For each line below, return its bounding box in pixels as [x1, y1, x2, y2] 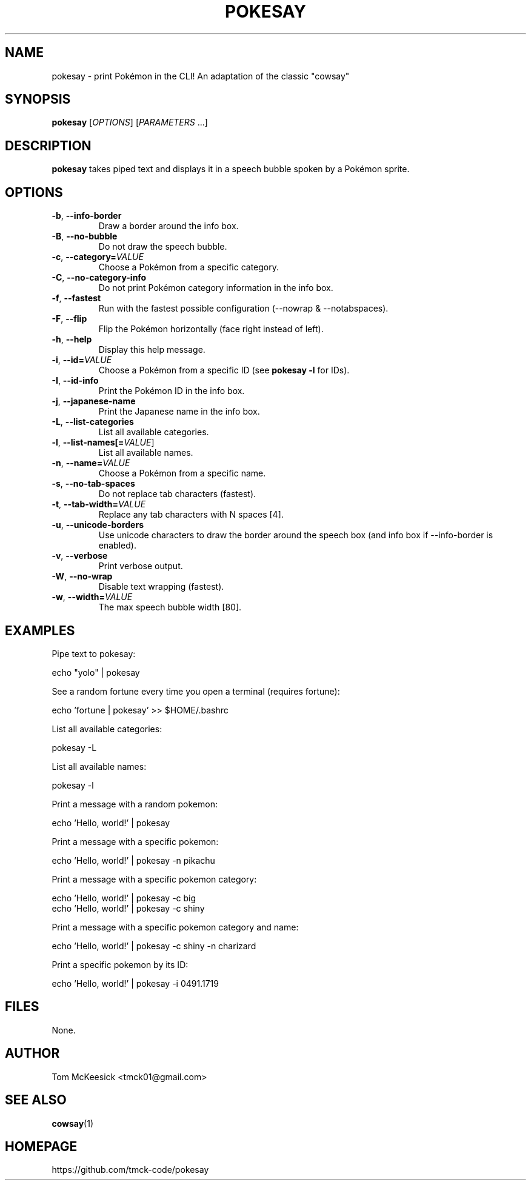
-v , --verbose [52, 550, 108, 561]
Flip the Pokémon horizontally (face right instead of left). [98, 324, 324, 335]
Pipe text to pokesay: [52, 648, 136, 659]
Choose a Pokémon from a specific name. [98, 468, 266, 479]
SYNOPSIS [5, 92, 71, 107]
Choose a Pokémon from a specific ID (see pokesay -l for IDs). [98, 365, 350, 376]
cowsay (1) [52, 1118, 94, 1129]
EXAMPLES [5, 623, 75, 638]
